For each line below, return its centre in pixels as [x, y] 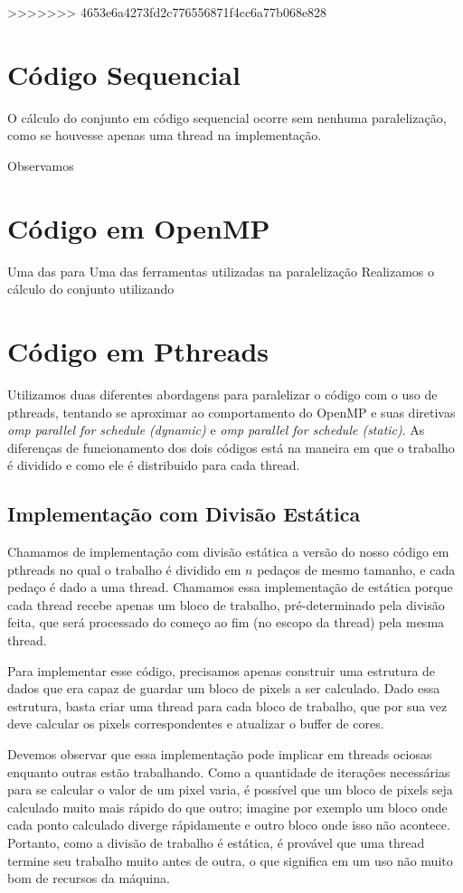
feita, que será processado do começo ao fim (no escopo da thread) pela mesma [226, 622]
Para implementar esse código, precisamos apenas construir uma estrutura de [222, 670]
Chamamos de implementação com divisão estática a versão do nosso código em [228, 552]
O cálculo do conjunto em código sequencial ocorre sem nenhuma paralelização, [227, 117]
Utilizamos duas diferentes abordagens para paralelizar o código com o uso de [222, 394]
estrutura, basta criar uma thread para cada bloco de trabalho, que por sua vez [227, 705]
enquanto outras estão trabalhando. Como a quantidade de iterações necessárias [229, 771]
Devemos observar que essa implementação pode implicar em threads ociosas [220, 754]
